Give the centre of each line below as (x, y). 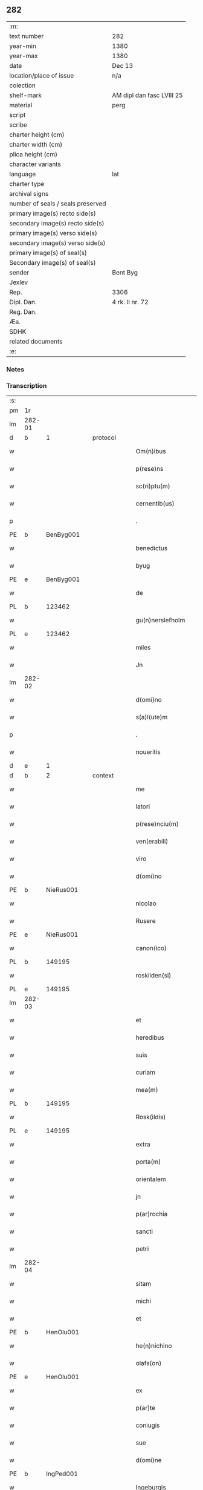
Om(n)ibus (151, 451)
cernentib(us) (155, 504)
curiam (146, 1073)
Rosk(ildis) (151, 1117)
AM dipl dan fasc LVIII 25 (147, 95)
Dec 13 (123, 65)
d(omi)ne (149, 1460)
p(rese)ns (150, 469)
